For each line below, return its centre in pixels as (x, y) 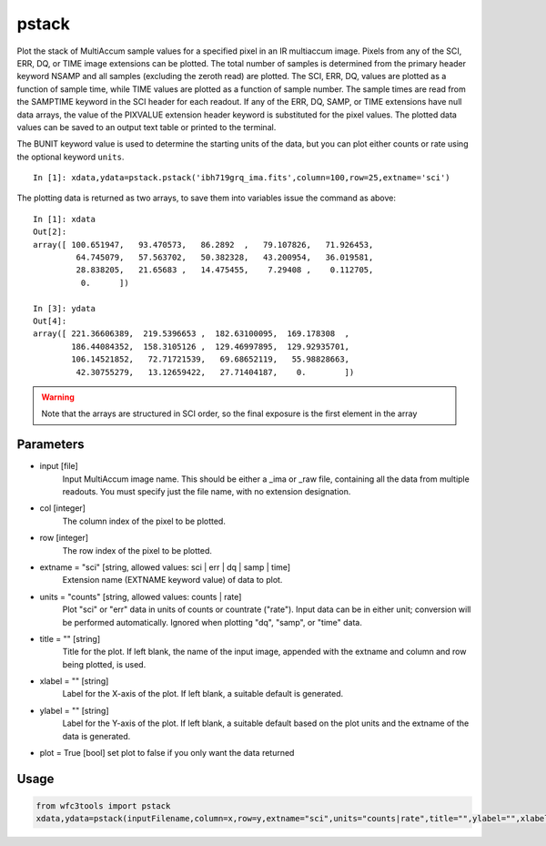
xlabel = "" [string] (74, 681)
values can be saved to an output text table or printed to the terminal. (147, 127)
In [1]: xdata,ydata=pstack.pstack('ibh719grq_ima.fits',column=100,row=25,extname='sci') (242, 178)
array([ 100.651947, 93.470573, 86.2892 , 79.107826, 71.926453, (203, 245)
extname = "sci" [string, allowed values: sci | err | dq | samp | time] (165, 567)
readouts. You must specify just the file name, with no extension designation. (207, 491)
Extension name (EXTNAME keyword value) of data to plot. (172, 580)
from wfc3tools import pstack (103, 806)
